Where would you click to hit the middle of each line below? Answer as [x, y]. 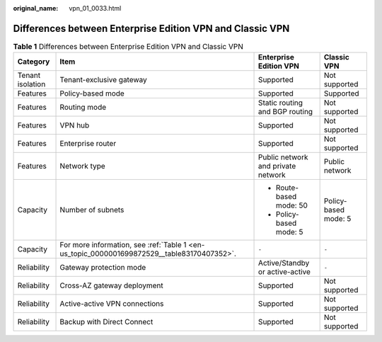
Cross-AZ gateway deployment [112, 285]
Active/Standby [284, 263]
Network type [82, 166]
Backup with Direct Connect [106, 322]
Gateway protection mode [103, 268]
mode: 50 [292, 205]
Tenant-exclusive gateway [104, 80]
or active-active [285, 272]
